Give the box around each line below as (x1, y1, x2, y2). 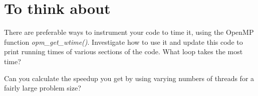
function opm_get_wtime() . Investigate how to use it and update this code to (4, 36, 243, 47)
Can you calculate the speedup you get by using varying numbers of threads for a (4, 73, 254, 83)
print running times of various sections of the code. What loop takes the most (4, 46, 243, 57)
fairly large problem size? (4, 83, 81, 93)
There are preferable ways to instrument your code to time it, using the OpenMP (4, 27, 254, 37)
